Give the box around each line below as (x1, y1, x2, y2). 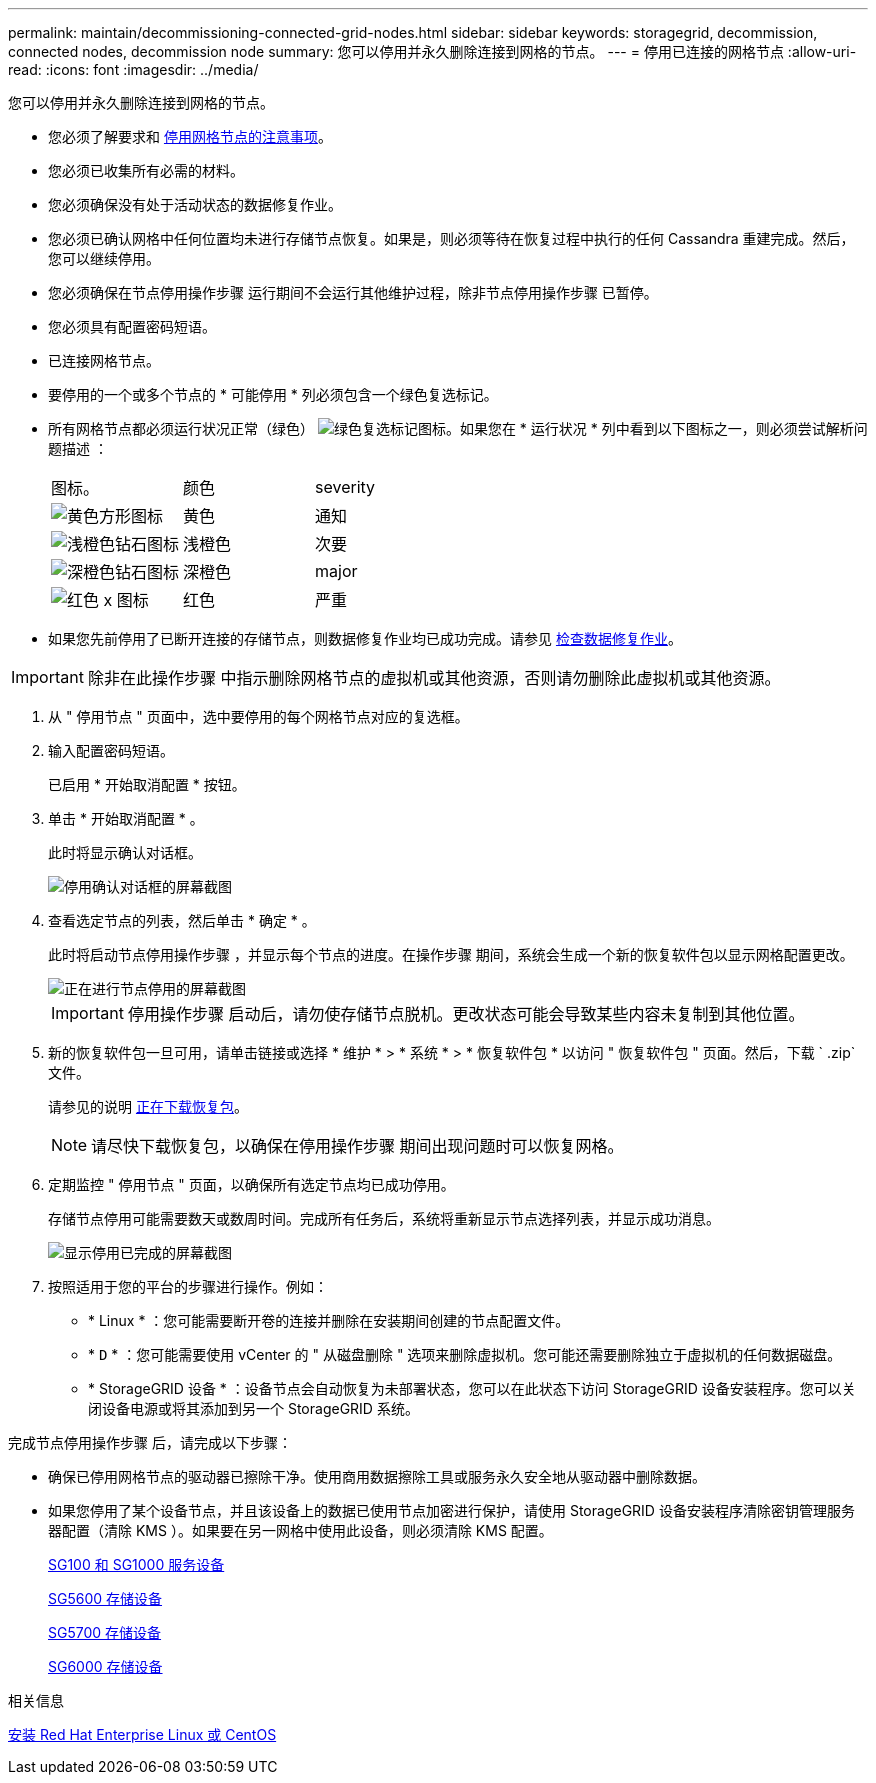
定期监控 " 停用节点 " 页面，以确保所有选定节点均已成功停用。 (48, 1176, 455, 1193)
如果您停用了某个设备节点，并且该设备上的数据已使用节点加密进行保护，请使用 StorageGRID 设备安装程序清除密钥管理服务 (48, 1502, 855, 1519)
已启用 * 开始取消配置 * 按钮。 (48, 776, 246, 793)
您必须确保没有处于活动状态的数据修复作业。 (48, 196, 342, 213)
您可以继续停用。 (48, 250, 160, 267)
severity (315, 477, 376, 497)
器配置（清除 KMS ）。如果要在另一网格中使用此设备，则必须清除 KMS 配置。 (48, 1522, 553, 1539)
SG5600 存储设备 (48, 1590, 163, 1607)
